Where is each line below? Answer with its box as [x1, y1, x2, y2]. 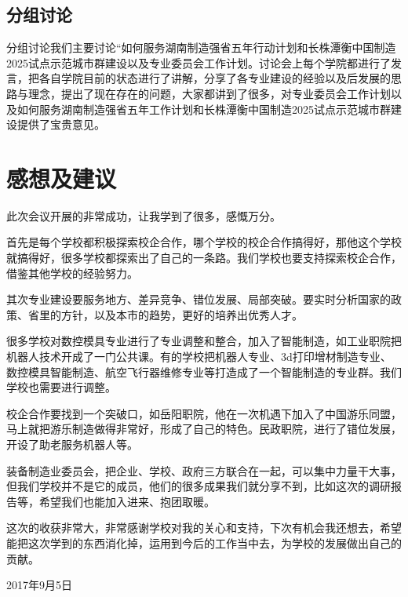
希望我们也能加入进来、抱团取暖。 [38, 493, 215, 509]
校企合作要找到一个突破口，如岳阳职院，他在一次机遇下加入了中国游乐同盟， [6, 405, 402, 421]
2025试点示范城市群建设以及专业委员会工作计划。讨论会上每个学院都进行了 [6, 54, 391, 71]
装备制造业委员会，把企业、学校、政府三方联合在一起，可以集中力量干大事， [6, 462, 402, 479]
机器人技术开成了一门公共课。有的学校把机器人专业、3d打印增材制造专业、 [6, 348, 392, 365]
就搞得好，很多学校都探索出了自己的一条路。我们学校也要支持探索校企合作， [6, 249, 402, 266]
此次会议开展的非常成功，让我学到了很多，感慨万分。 [6, 207, 281, 224]
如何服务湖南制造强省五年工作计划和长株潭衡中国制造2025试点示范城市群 [16, 100, 391, 117]
